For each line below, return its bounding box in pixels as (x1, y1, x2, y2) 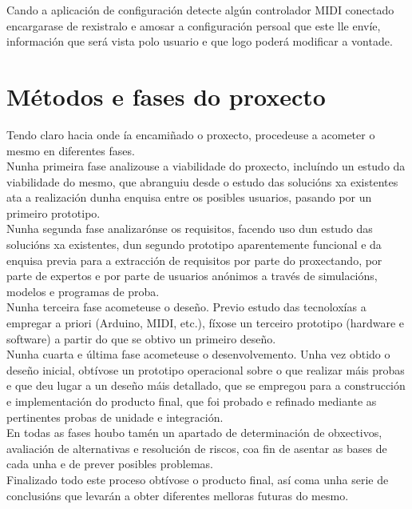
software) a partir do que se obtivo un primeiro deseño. (6, 330, 276, 347)
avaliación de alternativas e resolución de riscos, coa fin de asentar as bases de (6, 439, 387, 456)
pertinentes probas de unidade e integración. (6, 408, 224, 425)
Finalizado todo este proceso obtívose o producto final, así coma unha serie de (6, 471, 389, 487)
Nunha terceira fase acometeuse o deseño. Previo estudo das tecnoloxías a (6, 299, 366, 315)
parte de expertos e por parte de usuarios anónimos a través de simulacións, (6, 267, 378, 284)
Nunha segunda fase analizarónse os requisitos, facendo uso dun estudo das (6, 220, 373, 237)
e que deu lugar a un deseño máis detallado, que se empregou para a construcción (6, 377, 406, 394)
